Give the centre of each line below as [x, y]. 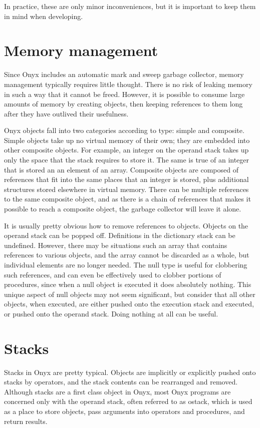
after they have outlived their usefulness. [66, 113]
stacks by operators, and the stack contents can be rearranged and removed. [121, 382]
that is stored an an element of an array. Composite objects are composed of [121, 169]
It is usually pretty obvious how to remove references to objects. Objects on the [126, 225]
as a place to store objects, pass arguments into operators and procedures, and [124, 411]
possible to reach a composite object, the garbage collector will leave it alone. [123, 209]
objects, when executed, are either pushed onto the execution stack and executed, [129, 304]
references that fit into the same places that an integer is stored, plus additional [126, 179]
